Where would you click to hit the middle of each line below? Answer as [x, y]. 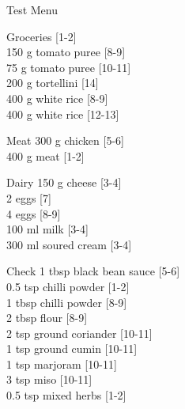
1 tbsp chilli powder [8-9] [67, 302]
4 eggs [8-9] [34, 213]
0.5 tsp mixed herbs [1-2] [66, 395]
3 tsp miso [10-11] [49, 379]
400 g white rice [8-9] [57, 98]
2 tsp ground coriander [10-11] [79, 333]
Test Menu [32, 9]
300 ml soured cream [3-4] [69, 244]
